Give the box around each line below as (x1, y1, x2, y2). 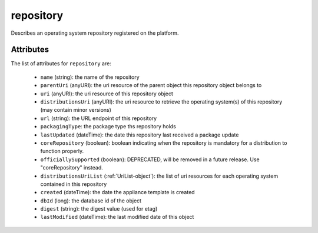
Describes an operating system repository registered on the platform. (11, 29, 179, 36)
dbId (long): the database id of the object (40, 197, 141, 204)
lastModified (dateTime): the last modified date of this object (40, 214, 194, 221)
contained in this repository (40, 180, 107, 188)
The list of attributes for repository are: (11, 60, 111, 67)
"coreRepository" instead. (40, 164, 103, 171)
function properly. (40, 148, 84, 155)
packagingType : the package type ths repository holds (40, 123, 176, 130)
